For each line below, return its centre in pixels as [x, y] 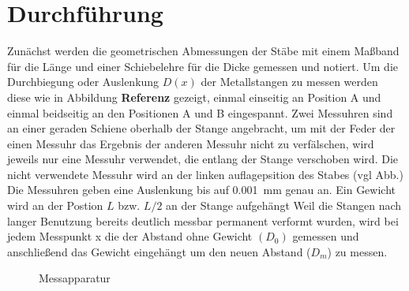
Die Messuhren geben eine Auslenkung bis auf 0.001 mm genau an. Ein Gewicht [201, 190]
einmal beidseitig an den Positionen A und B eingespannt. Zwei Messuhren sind [200, 112]
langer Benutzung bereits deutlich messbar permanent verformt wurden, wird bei [203, 220]
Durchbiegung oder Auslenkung [83, 82]
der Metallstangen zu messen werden [289, 82]
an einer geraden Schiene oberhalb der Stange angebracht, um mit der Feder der [201, 128]
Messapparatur [75, 278]
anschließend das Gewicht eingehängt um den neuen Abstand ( [159, 251]
